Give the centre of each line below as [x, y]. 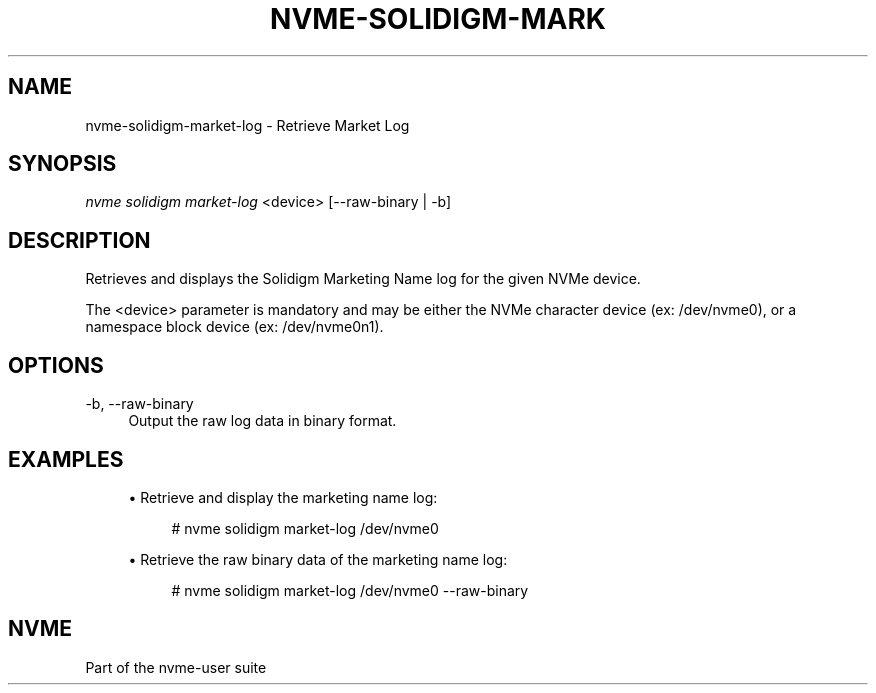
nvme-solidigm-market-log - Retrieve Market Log [247, 125]
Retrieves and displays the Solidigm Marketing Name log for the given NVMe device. [363, 279]
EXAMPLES [66, 459]
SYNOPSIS [62, 164]
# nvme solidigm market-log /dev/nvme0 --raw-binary [350, 590]
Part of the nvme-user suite [176, 667]
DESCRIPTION [79, 240]
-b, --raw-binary [139, 404]
